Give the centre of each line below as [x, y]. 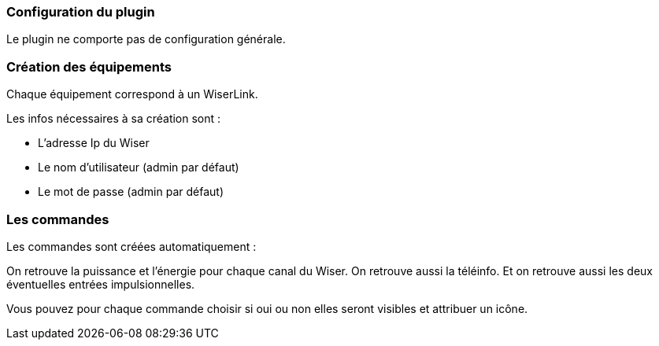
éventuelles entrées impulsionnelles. [101, 284]
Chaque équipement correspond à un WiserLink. [132, 94]
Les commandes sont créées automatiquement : [131, 246]
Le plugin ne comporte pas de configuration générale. [146, 39]
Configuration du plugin [81, 12]
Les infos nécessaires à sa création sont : [114, 119]
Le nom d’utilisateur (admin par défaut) [139, 167]
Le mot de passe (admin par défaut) [131, 192]
